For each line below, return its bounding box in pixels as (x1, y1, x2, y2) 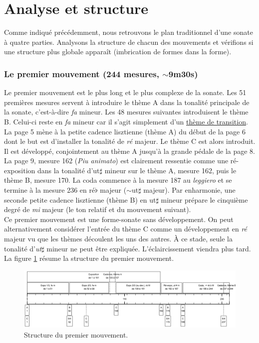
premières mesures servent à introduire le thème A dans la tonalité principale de (4, 97, 250, 107)
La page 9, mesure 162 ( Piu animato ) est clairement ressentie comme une (4, 155, 229, 166)
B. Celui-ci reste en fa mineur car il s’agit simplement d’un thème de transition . (4, 116, 248, 126)
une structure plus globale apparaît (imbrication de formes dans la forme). (4, 46, 232, 57)
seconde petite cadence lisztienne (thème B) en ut (4, 194, 156, 205)
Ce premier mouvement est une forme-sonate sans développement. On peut (4, 214, 234, 224)
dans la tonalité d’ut (37, 165, 100, 175)
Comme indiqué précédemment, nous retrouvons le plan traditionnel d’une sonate (4, 27, 253, 37)
